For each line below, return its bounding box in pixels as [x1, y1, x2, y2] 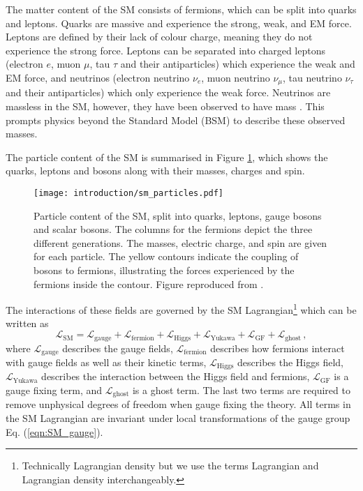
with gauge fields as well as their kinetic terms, [6, 354, 207, 369]
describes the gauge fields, [62, 340, 173, 355]
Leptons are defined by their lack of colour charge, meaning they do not [6, 29, 313, 44]
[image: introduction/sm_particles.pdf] [34, 188, 224, 198]
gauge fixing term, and [6, 383, 103, 397]
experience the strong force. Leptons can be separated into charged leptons [6, 43, 326, 57]
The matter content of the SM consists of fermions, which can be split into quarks [6, 2, 357, 16]
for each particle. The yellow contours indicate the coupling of [34, 249, 299, 264]
